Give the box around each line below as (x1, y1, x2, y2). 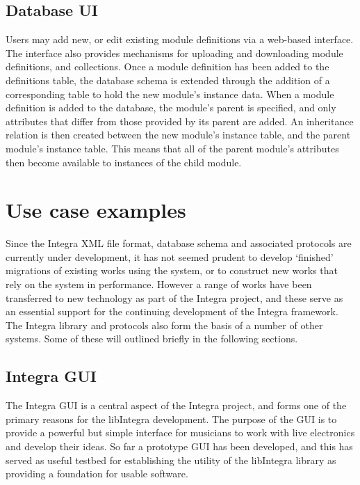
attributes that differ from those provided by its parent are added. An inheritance (6, 113, 354, 128)
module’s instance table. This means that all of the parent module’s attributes (6, 141, 339, 155)
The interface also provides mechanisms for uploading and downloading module (6, 45, 343, 60)
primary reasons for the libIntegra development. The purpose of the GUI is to (6, 411, 337, 426)
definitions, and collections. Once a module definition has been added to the (6, 59, 329, 74)
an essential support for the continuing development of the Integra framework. (6, 304, 338, 319)
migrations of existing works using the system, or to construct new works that (6, 263, 338, 278)
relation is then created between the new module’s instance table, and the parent (6, 127, 351, 142)
